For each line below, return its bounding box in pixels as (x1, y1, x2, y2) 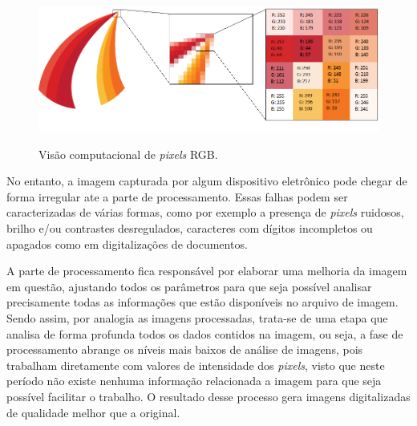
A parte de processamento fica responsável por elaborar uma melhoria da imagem (6, 262, 407, 279)
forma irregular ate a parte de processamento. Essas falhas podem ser (6, 188, 348, 205)
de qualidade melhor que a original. (6, 404, 180, 420)
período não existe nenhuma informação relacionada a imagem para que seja (6, 372, 382, 389)
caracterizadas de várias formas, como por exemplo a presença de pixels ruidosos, (6, 204, 404, 221)
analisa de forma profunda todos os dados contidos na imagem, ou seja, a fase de (6, 325, 403, 342)
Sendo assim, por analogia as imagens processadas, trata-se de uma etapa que (6, 310, 388, 327)
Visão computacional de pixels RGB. (38, 145, 218, 162)
